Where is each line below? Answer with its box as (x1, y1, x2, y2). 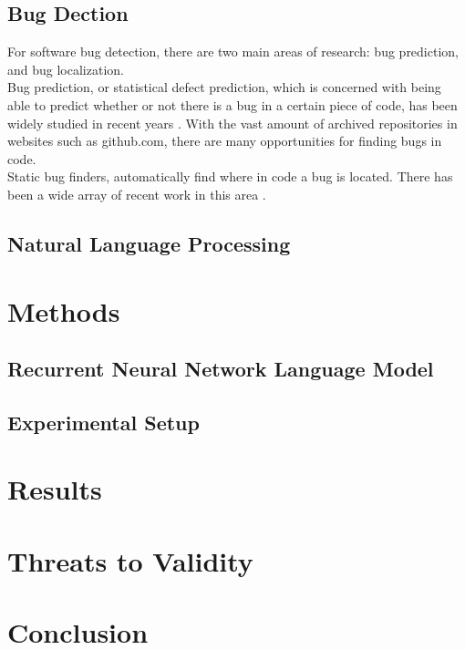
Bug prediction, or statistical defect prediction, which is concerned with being (7, 77, 441, 97)
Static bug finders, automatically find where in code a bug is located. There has (7, 167, 453, 186)
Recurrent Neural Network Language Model (7, 355, 434, 383)
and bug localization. (7, 59, 124, 78)
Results (7, 470, 102, 508)
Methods (7, 292, 120, 329)
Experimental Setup (7, 408, 200, 436)
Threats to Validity (7, 542, 253, 579)
